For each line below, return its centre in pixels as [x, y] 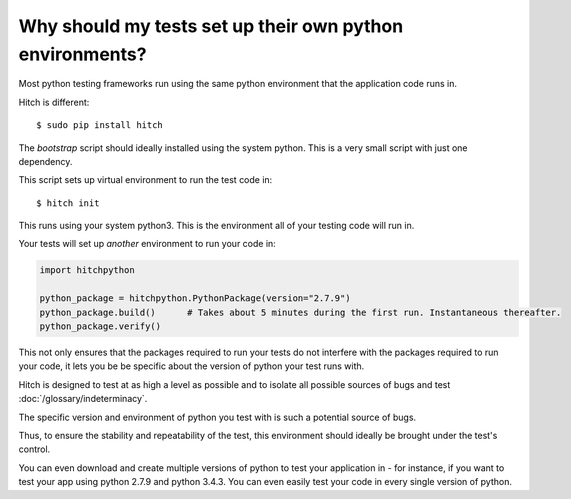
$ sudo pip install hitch [100, 125]
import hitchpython [87, 270]
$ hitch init [68, 203]
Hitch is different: [54, 102]
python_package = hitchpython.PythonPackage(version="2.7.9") [195, 298]
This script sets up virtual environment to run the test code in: [145, 180]
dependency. [45, 161]
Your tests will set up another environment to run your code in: [147, 244]
